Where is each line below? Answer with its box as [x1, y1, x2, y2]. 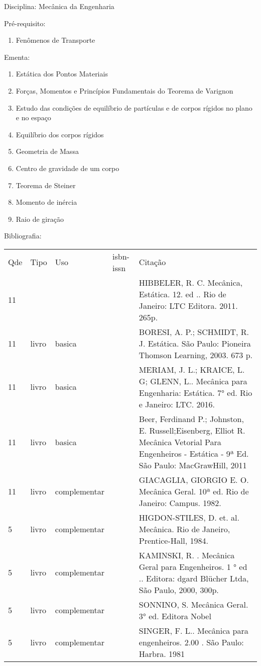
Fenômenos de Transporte [16, 35, 95, 45]
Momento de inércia [16, 197, 77, 207]
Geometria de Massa [16, 146, 79, 156]
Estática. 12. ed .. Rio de [139, 288, 226, 300]
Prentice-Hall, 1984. [139, 534, 208, 546]
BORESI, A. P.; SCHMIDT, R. [139, 325, 249, 338]
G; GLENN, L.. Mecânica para [139, 375, 247, 387]
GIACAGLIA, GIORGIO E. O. [139, 473, 249, 485]
